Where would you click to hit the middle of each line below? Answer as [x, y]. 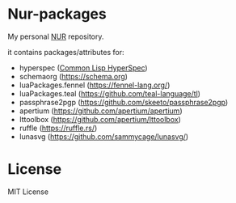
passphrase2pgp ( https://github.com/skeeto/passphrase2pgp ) [124, 102]
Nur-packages [57, 14]
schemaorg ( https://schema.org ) [74, 76]
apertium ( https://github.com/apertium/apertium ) [101, 111]
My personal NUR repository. [56, 36]
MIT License [28, 192]
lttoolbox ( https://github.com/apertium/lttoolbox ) [100, 119]
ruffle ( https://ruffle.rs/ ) [58, 128]
